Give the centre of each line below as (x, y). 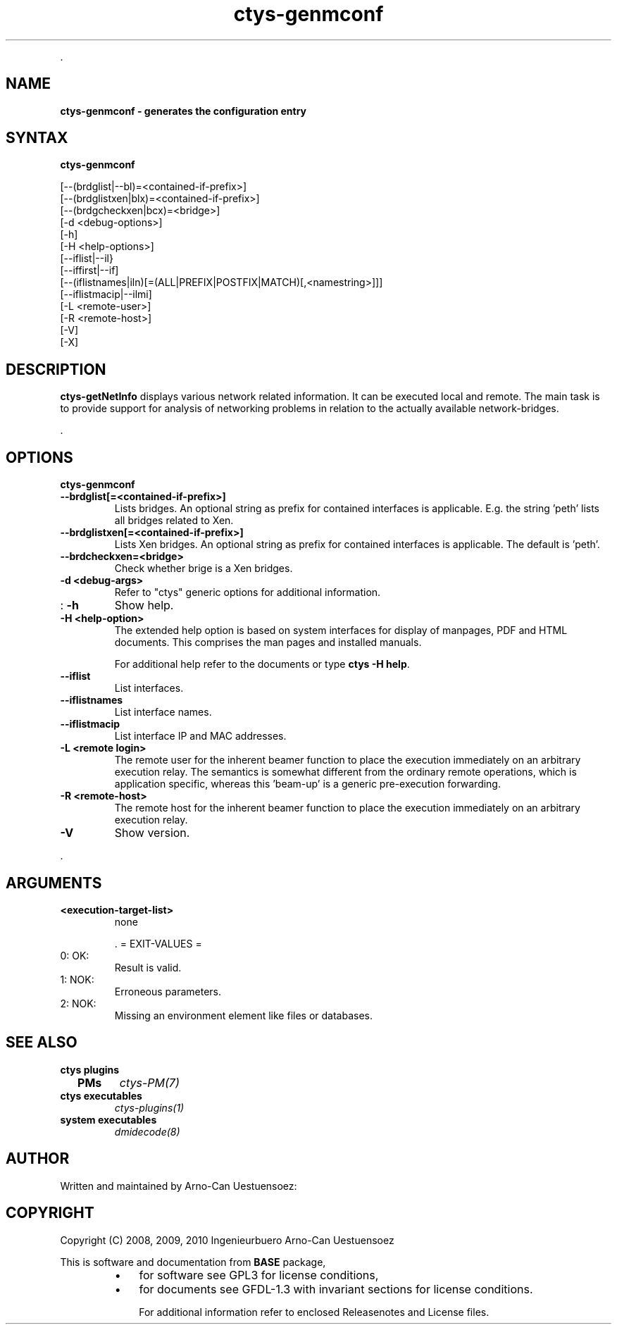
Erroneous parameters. (168, 991)
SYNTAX (37, 138)
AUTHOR (38, 1159)
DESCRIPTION (56, 369)
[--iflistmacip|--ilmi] (106, 294)
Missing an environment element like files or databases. (243, 1015)
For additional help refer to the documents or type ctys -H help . (262, 664)
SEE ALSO (42, 1043)
